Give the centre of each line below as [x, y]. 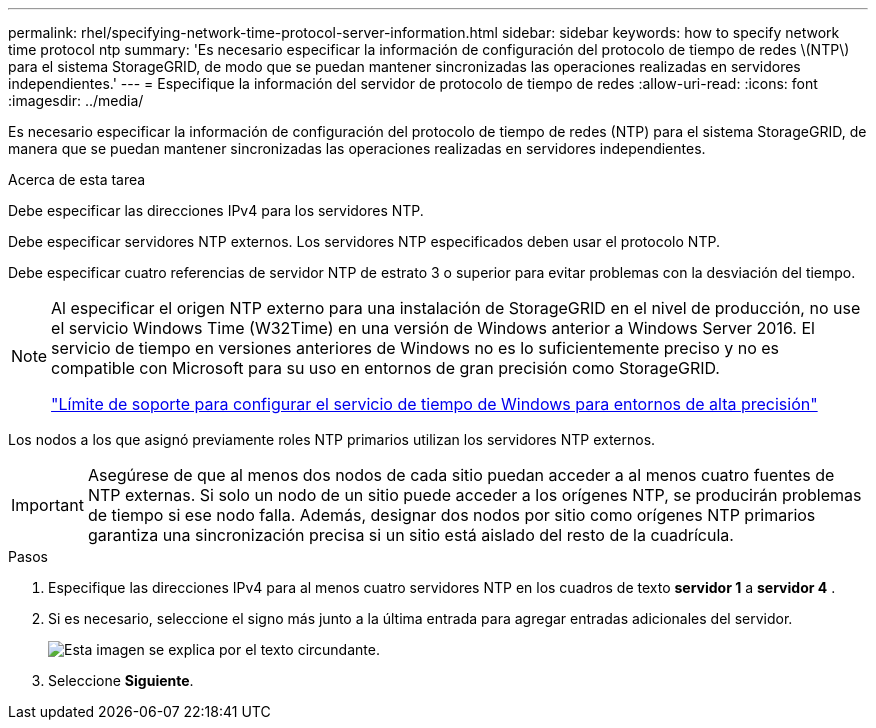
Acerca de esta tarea [77, 179]
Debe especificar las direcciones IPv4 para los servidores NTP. [216, 210]
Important [47, 505]
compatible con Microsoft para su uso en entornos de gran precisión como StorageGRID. [385, 368]
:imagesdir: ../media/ [76, 100]
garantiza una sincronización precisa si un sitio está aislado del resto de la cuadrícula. [410, 535]
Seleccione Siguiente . [121, 680]
